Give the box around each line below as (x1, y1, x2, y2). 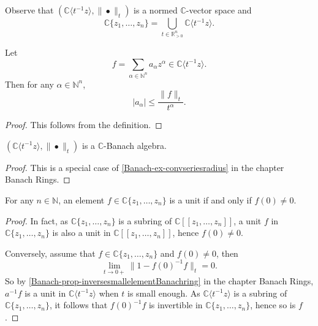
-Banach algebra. (104, 138, 167, 151)
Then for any (5, 77, 54, 90)
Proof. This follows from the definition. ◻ (5, 118, 162, 131)
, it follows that (49, 298, 108, 311)
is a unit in (25, 286, 66, 299)
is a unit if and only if (169, 193, 252, 206)
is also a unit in (52, 226, 111, 239)
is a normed (134, 4, 178, 16)
